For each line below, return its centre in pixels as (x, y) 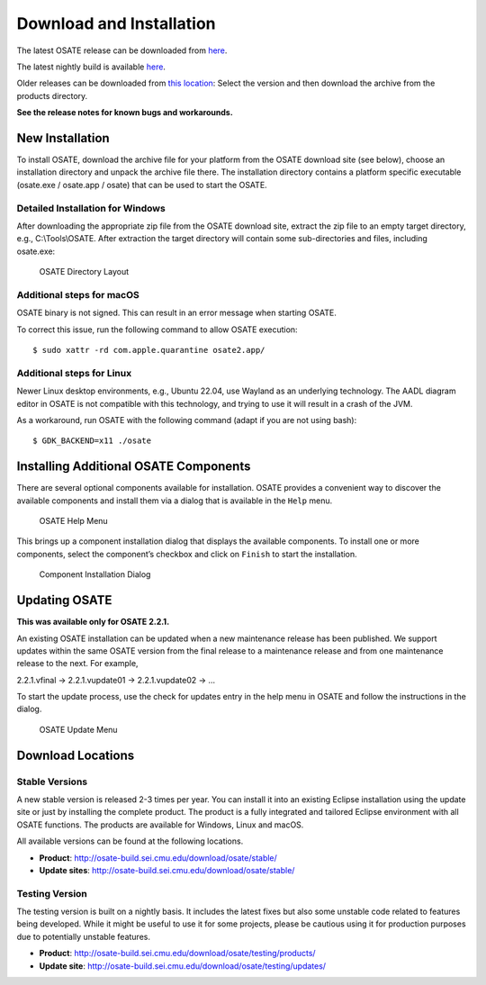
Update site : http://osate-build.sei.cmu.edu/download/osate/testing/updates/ (183, 966)
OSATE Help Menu (73, 521)
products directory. (52, 95)
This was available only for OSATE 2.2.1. (93, 622)
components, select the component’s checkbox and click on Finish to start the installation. (187, 554)
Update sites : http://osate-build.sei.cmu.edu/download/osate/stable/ (167, 870)
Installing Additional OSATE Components (134, 467)
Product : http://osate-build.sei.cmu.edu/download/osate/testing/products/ (177, 953)
